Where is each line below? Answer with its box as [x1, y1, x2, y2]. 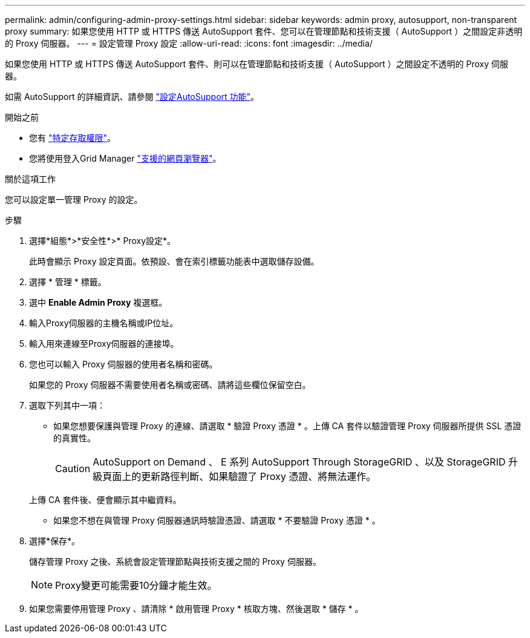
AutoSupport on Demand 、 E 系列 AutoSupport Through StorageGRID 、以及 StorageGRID [93, 456, 506, 468]
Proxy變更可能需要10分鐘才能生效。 [55, 579, 217, 591]
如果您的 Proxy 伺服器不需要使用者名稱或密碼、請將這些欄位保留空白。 [29, 380, 311, 390]
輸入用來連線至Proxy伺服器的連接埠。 [29, 338, 179, 349]
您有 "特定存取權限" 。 [29, 133, 116, 143]
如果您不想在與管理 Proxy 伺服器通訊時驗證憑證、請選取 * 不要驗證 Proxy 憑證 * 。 [53, 515, 381, 525]
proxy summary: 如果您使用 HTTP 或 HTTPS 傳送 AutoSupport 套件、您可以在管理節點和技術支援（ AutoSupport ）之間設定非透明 [5, 26, 523, 36]
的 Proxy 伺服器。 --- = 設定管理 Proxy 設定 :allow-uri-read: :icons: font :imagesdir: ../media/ [5, 38, 373, 48]
